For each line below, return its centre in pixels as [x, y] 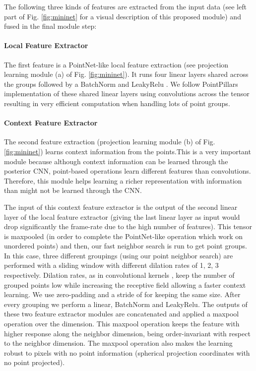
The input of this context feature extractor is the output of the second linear [121, 207]
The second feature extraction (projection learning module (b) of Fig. [110, 142]
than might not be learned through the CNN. [73, 190]
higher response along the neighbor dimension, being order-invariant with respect [127, 333]
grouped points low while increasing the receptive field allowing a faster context [125, 284]
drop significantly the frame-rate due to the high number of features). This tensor [128, 226]
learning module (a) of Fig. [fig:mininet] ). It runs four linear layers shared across [126, 74]
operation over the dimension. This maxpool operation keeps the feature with [122, 324]
